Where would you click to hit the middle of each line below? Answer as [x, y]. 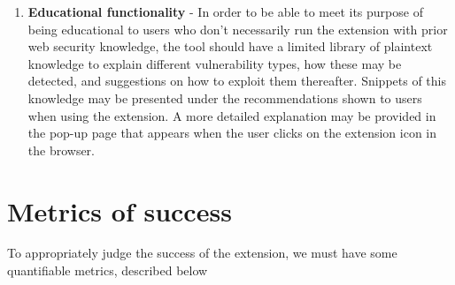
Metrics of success [120, 210]
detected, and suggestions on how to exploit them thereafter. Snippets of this [237, 81]
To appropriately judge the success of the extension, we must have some [202, 253]
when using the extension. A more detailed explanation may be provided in [232, 115]
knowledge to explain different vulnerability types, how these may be [215, 63]
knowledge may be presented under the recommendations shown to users [225, 97]
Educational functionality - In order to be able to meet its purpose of [225, 11]
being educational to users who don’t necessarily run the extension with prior [238, 29]
